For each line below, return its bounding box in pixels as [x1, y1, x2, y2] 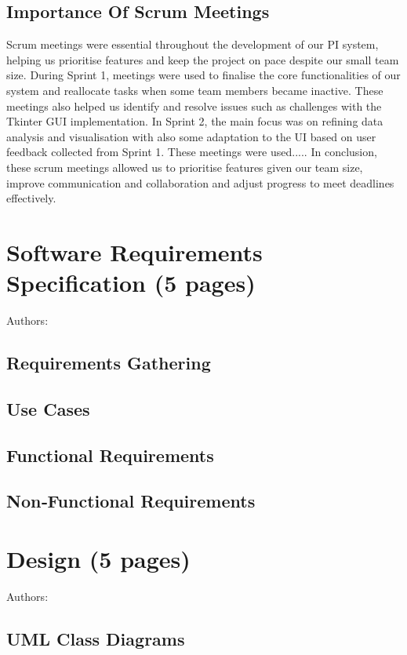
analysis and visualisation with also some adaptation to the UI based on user [6, 128, 376, 144]
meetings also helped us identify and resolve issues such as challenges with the [6, 97, 382, 114]
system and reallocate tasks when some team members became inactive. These [6, 82, 383, 98]
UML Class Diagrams [6, 626, 185, 650]
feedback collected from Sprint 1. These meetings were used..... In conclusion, [6, 144, 377, 160]
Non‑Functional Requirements [6, 489, 256, 513]
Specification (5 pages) [6, 267, 256, 299]
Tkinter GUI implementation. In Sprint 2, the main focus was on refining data [6, 113, 383, 129]
